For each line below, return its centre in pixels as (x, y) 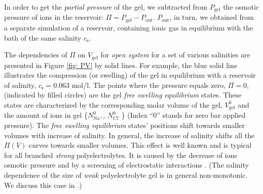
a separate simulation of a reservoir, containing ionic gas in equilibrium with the (129, 27)
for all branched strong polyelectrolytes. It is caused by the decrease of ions (121, 155)
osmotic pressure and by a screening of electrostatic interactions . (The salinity (126, 165)
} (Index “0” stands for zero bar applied (183, 115)
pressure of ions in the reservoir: (54, 17)
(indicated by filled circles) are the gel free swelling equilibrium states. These (123, 95)
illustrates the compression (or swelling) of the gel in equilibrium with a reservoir (130, 75)
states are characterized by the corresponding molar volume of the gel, (113, 104)
